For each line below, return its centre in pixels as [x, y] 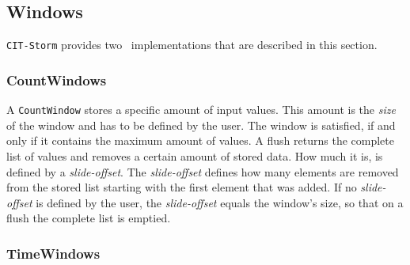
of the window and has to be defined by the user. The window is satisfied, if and [201, 125]
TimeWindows [53, 253]
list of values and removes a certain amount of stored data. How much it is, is [195, 155]
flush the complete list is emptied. [89, 218]
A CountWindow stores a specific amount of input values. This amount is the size [201, 110]
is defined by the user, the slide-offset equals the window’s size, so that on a [220, 202]
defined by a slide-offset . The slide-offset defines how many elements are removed [203, 171]
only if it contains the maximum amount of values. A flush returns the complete [200, 140]
